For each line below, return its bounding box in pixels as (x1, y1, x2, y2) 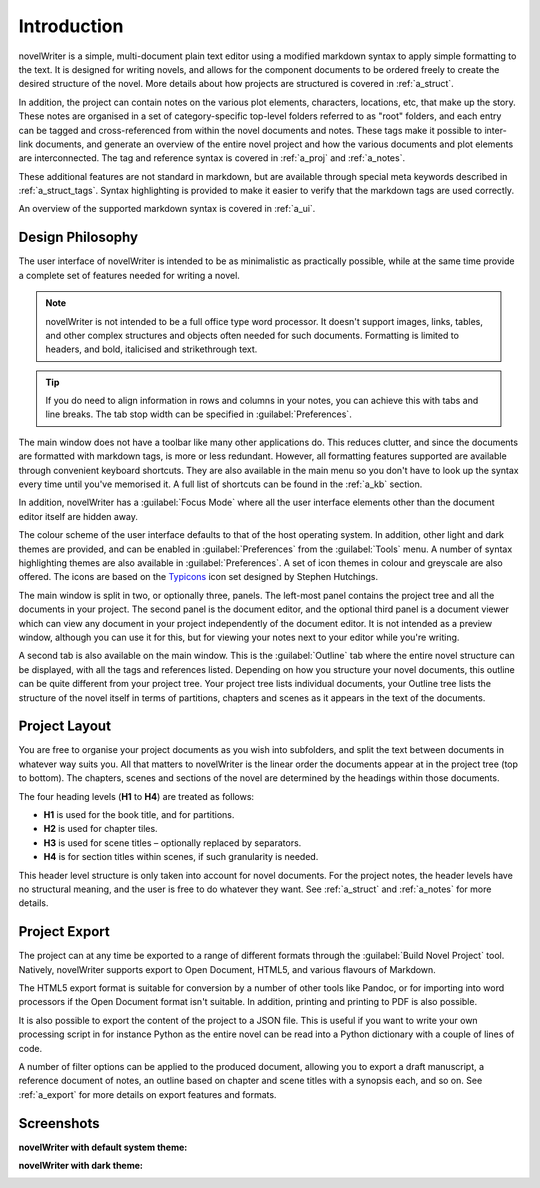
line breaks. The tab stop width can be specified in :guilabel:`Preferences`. (45, 408, 352, 420)
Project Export (18, 923, 110, 940)
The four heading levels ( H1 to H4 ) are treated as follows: (18, 790, 255, 802)
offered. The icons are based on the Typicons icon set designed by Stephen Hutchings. (18, 571, 379, 583)
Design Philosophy (18, 229, 139, 246)
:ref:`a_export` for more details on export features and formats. (18, 1088, 277, 1100)
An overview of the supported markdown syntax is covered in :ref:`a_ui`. (18, 203, 316, 215)
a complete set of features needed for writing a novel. (18, 269, 240, 281)
